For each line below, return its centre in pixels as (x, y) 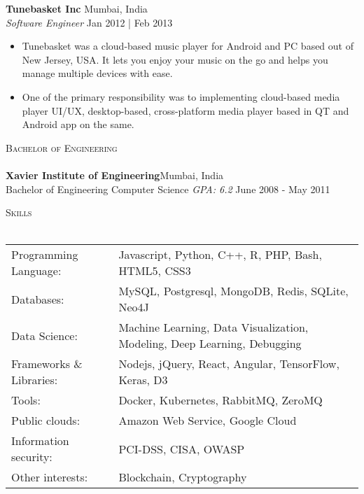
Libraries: (35, 380)
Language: (36, 271)
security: (32, 457)
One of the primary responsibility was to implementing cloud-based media (181, 96)
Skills (19, 212)
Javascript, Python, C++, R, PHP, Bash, (220, 255)
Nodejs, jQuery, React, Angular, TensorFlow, (229, 364)
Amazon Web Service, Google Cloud (208, 421)
